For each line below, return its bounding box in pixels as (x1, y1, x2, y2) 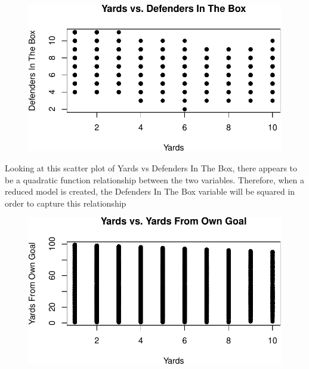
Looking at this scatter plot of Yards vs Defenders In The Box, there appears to (5, 161, 298, 174)
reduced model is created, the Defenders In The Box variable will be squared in (5, 185, 295, 198)
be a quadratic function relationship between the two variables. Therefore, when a (5, 173, 305, 186)
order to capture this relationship (5, 196, 126, 209)
